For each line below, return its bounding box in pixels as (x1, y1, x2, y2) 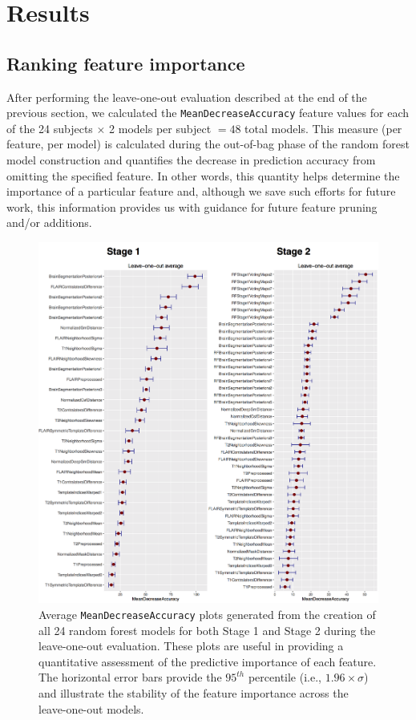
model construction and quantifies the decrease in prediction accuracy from (6, 152, 376, 168)
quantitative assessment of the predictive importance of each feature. (38, 653, 377, 669)
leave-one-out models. (38, 700, 144, 717)
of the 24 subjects (6, 119, 93, 136)
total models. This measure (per (244, 119, 402, 136)
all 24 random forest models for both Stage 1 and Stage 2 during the (38, 621, 376, 638)
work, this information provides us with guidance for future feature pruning (6, 198, 378, 215)
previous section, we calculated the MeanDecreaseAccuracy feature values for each (6, 104, 410, 121)
